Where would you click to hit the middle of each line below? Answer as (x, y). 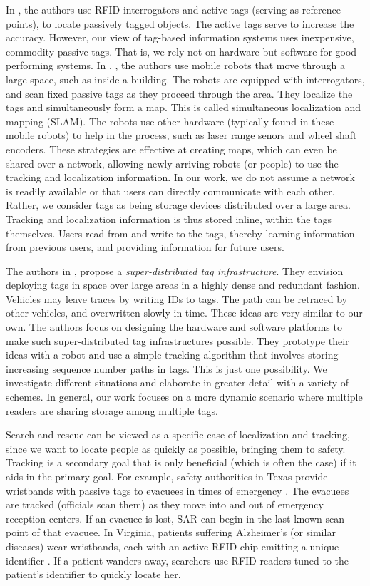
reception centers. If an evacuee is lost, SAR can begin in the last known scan (175, 518)
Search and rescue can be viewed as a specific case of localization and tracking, (178, 435)
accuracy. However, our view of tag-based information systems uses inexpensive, (180, 37)
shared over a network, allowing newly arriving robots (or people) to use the (172, 163)
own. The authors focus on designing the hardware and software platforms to (174, 327)
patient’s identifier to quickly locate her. (93, 574)
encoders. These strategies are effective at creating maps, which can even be (171, 149)
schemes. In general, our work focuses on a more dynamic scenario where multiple (184, 397)
